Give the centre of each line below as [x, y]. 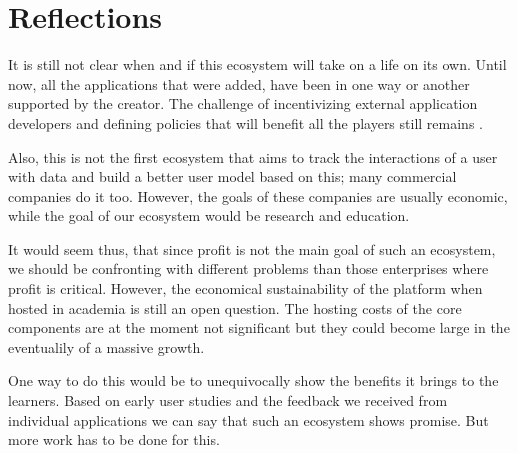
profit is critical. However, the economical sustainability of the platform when [245, 288]
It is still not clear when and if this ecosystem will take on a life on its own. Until [257, 64]
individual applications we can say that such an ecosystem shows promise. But [248, 419]
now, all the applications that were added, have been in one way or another [239, 83]
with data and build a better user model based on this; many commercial [232, 176]
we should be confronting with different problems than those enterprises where [248, 268]
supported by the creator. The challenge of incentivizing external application [243, 103]
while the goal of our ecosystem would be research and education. [209, 215]
